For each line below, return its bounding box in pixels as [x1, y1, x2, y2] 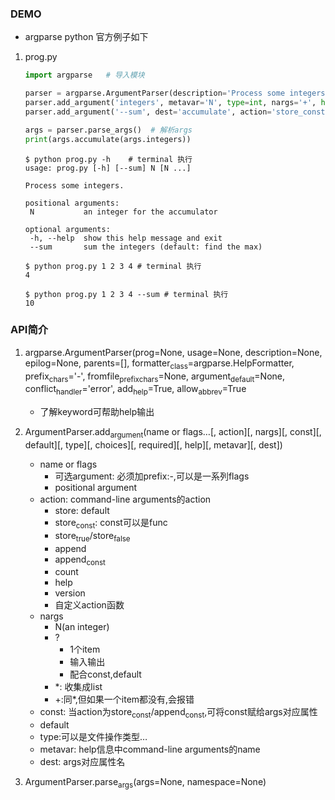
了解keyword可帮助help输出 [39, 406, 155, 418]
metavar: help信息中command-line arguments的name [39, 743, 261, 756]
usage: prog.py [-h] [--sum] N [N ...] [24, 163, 192, 173]
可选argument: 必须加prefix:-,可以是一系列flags [54, 470, 250, 482]
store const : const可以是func [54, 517, 168, 531]
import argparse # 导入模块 [24, 70, 145, 81]
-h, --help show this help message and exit [29, 233, 223, 243]
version [54, 587, 86, 599]
